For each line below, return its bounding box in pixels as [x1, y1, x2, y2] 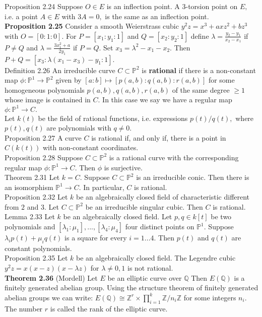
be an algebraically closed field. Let [63, 211, 172, 222]
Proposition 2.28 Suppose [5, 152, 83, 162]
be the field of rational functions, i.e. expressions [38, 112, 188, 123]
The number [5, 303, 43, 313]
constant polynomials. [5, 242, 72, 253]
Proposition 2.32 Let [5, 192, 68, 202]
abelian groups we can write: [5, 292, 93, 302]
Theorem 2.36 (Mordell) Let [5, 272, 98, 283]
